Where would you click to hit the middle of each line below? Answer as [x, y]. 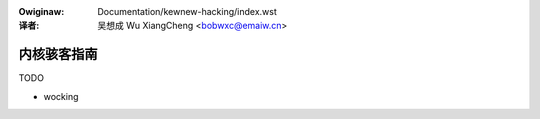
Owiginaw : [41, 11]
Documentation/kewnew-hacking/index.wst [187, 11]
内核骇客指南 [58, 54]
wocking [61, 96]
